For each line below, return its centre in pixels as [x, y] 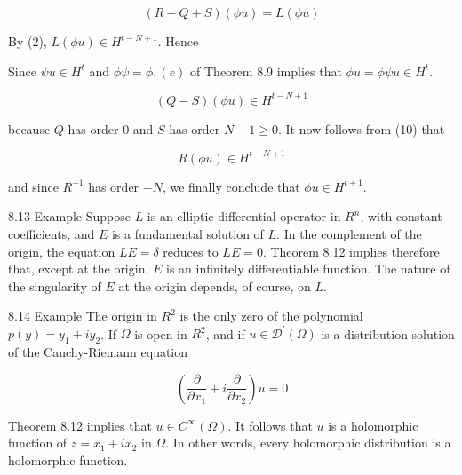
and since [33, 186]
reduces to [191, 251]
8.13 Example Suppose [69, 216]
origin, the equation [62, 251]
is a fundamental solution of [187, 233]
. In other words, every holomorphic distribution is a [308, 443]
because [29, 128]
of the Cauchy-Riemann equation [98, 352]
